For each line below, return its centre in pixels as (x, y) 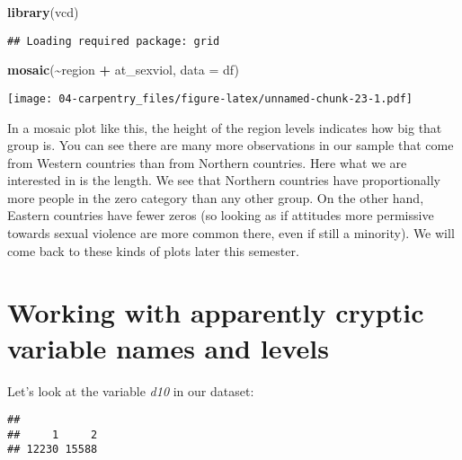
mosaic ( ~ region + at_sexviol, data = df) (123, 70)
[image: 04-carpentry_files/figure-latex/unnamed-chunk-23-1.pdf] (210, 98)
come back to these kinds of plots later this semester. (153, 250)
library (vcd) (43, 12)
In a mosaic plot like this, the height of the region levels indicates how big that (225, 127)
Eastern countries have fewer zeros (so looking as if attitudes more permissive (221, 215)
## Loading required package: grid (114, 41)
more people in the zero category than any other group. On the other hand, (216, 197)
